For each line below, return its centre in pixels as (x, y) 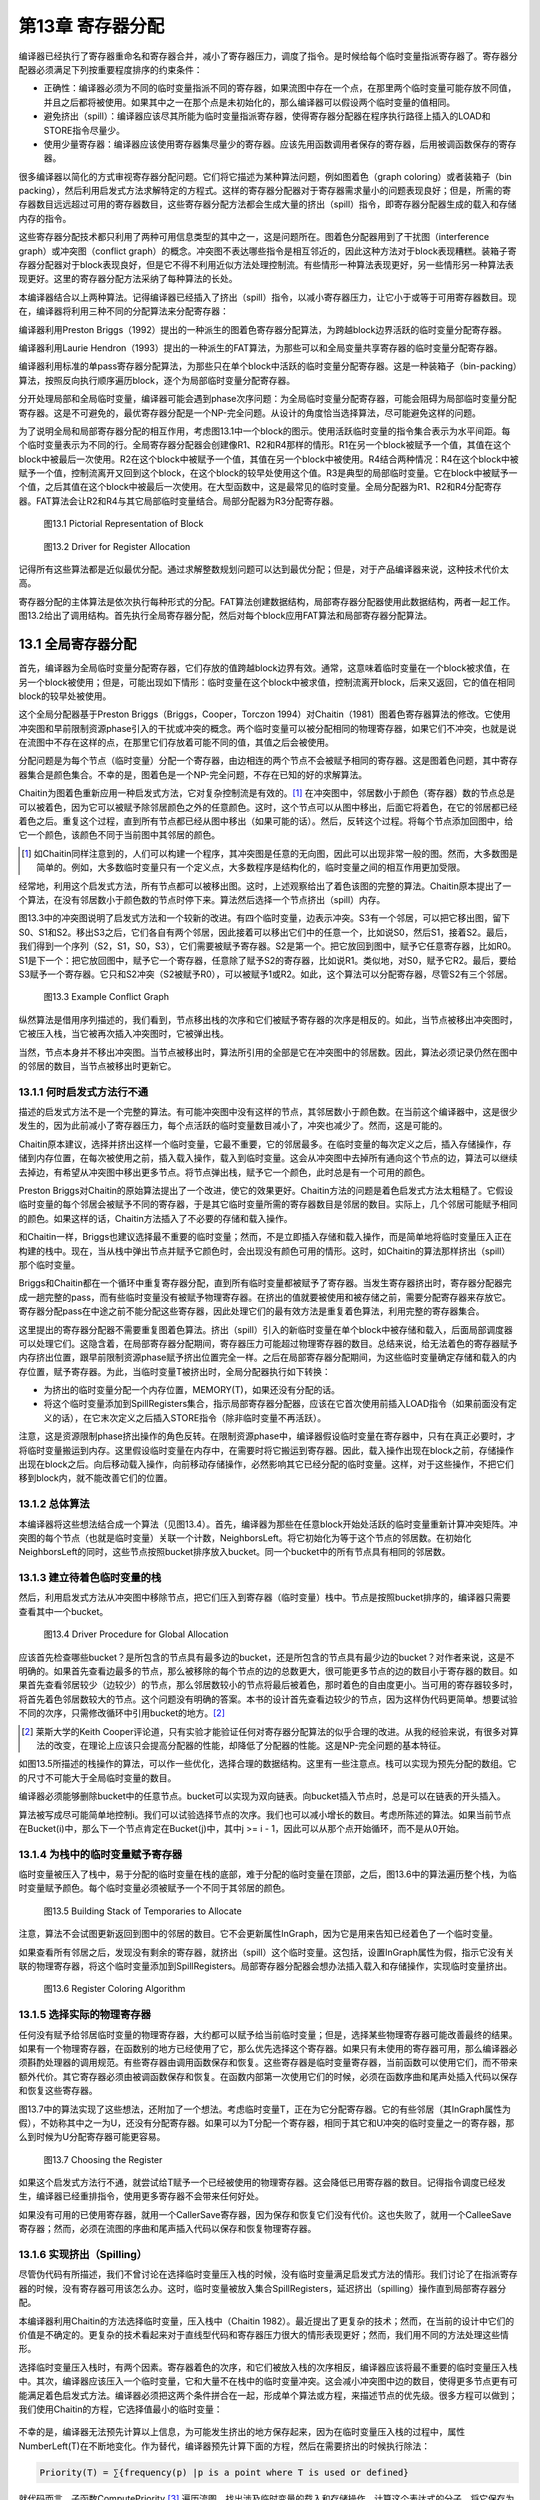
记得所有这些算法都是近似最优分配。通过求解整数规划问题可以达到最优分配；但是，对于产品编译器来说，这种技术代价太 (263, 569)
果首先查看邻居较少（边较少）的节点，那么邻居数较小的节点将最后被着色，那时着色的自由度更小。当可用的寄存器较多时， (268, 1685)
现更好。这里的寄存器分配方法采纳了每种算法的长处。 (128, 279)
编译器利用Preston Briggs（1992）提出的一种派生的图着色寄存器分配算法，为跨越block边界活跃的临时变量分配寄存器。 (262, 329)
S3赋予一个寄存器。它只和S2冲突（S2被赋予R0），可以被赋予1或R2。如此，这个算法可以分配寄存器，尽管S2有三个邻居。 (266, 974)
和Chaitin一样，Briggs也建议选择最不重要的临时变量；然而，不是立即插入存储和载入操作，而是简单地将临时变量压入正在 (265, 1237)
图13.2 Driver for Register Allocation (117, 546)
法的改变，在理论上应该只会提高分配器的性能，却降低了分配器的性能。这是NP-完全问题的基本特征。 (241, 1745)
